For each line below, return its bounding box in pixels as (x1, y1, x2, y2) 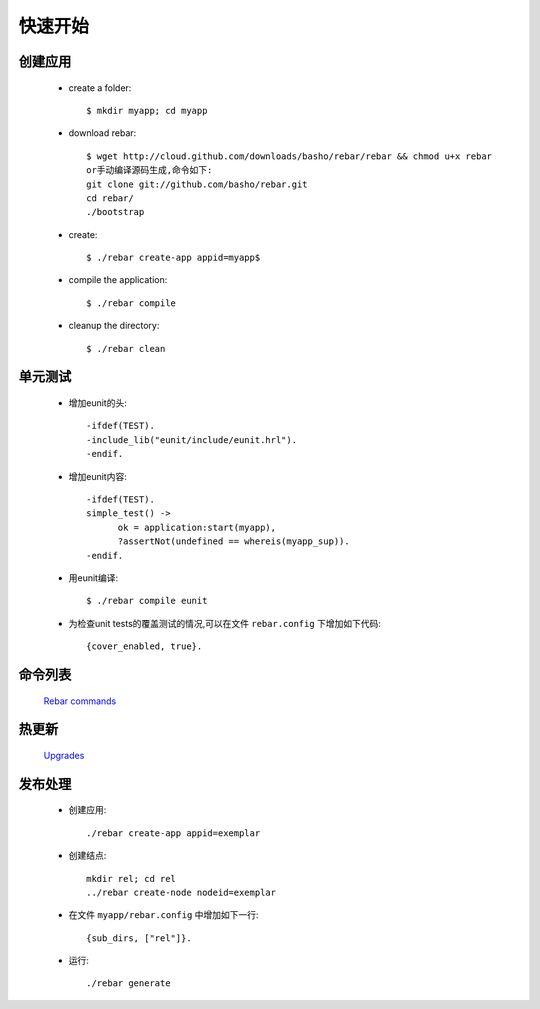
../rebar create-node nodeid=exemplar (86, 886, 277, 898)
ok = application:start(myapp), (117, 521, 277, 533)
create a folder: (68, 81, 132, 94)
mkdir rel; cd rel (86, 873, 177, 884)
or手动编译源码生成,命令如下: (86, 165, 213, 176)
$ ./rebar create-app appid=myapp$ (86, 252, 261, 264)
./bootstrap (86, 206, 145, 218)
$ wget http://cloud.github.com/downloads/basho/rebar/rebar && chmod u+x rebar (86, 150, 493, 162)
